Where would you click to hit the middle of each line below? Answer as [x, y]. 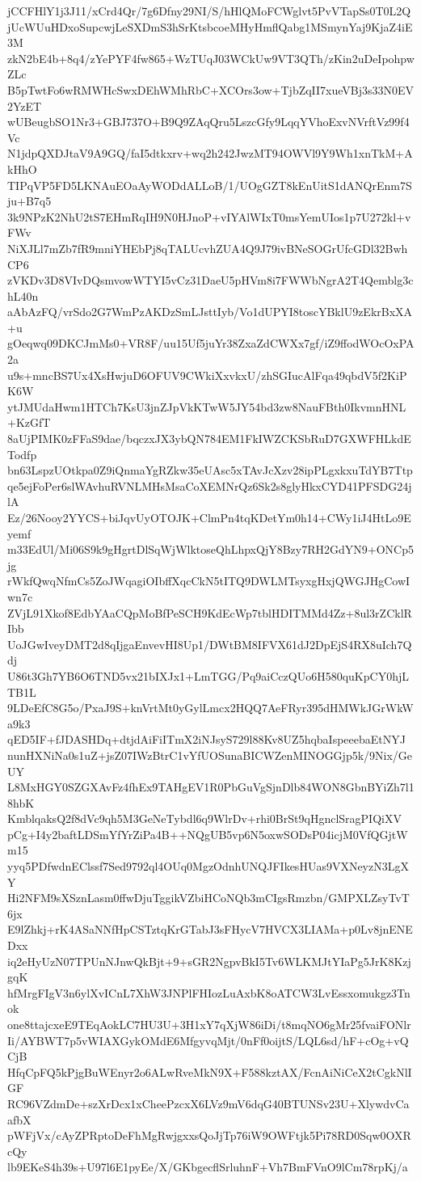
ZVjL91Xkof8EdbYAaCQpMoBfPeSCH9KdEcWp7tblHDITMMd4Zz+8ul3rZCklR [210, 612]
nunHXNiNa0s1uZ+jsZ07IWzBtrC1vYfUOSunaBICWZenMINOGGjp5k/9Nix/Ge [210, 755]
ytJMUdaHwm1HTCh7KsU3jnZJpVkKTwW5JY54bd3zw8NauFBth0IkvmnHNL [207, 406]
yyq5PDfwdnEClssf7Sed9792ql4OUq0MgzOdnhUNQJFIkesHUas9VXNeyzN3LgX [208, 866]
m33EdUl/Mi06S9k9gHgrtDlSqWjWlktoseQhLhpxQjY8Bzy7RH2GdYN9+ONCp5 [210, 549]
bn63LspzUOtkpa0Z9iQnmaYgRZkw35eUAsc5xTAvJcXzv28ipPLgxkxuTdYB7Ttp [210, 470]
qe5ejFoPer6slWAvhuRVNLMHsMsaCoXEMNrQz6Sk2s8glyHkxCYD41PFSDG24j [210, 485]
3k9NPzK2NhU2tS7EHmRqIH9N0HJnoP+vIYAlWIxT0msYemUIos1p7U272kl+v [209, 216]
